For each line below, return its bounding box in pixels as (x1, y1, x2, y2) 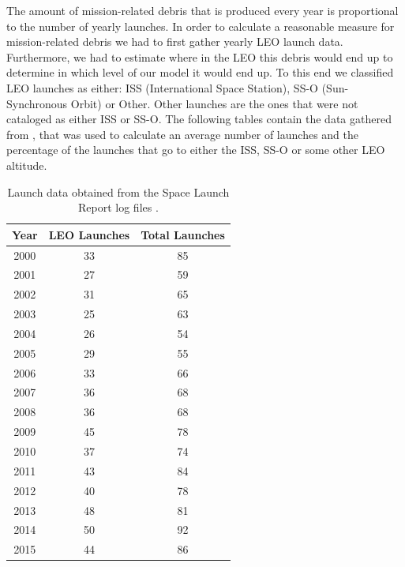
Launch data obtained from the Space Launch (7, 183, 230, 200)
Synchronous (6, 95, 68, 111)
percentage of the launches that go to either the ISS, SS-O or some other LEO (6, 141, 385, 158)
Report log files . (78, 199, 159, 216)
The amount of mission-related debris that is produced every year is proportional (6, 2, 399, 18)
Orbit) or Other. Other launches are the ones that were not (70, 95, 358, 111)
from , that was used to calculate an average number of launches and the (6, 126, 358, 142)
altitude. (6, 156, 47, 173)
